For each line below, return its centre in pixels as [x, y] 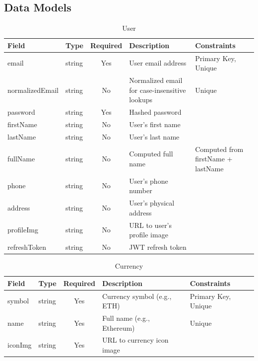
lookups [141, 100]
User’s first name [155, 124]
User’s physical [152, 203]
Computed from [219, 149]
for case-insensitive [158, 90]
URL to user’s [151, 225]
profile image [149, 235]
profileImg [23, 230]
